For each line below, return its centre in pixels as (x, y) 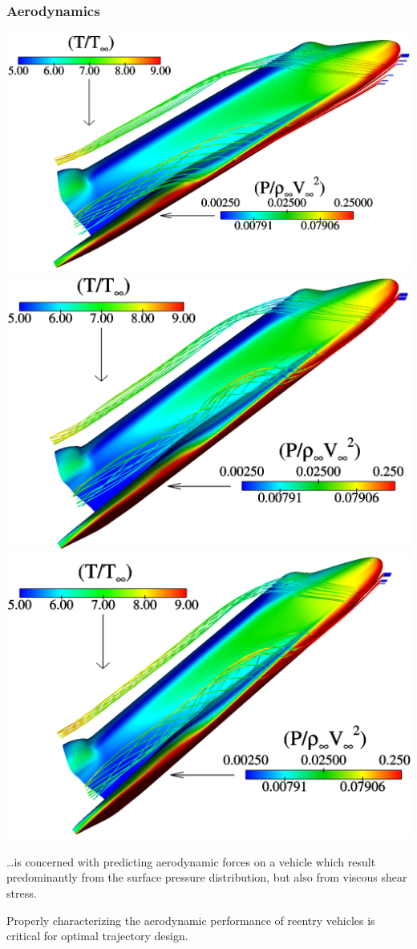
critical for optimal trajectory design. (97, 936)
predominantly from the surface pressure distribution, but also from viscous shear (207, 877)
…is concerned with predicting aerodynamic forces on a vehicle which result (191, 861)
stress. (22, 893)
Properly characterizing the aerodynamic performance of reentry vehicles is (191, 920)
